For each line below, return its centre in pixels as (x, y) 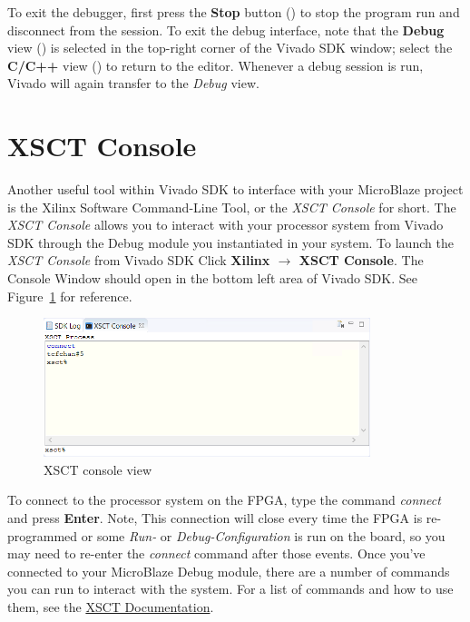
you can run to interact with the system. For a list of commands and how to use (230, 589)
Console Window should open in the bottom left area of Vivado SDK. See (212, 278)
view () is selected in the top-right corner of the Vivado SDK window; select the (230, 48)
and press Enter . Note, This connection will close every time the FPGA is (215, 517)
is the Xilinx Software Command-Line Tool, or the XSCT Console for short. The (232, 207)
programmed (43, 535)
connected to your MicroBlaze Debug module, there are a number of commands (229, 571)
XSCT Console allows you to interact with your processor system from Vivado (225, 225)
